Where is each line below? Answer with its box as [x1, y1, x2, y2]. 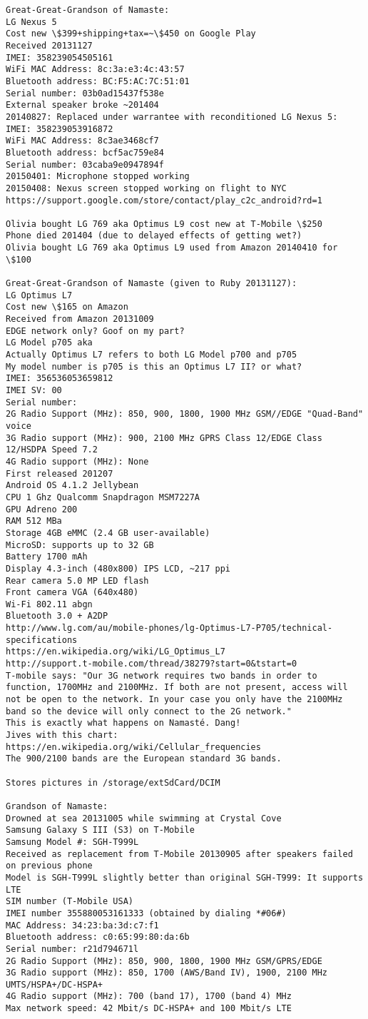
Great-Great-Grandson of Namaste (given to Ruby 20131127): [6, 278, 297, 289]
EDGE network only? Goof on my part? [6, 325, 185, 336]
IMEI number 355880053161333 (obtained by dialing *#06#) [6, 908, 287, 918]
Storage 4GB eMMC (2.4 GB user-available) [6, 527, 210, 538]
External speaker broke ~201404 [6, 100, 159, 111]
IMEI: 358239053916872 [6, 123, 113, 134]
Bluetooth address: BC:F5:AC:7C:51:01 [6, 76, 190, 86]
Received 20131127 [6, 40, 93, 51]
